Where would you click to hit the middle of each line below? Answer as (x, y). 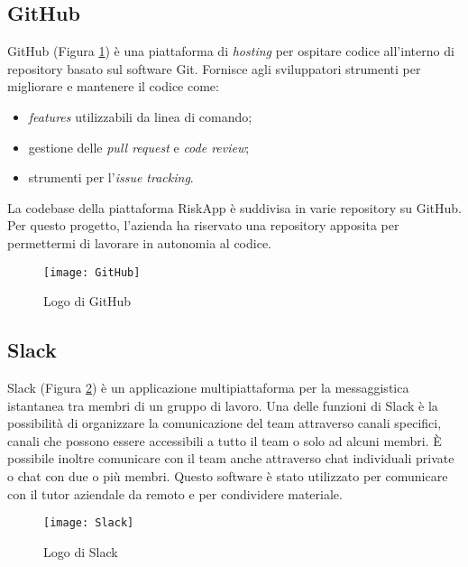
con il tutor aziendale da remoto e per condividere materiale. (175, 493)
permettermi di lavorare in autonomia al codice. (139, 242)
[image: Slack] (89, 523)
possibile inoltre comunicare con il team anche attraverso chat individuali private (231, 458)
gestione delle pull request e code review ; (139, 147)
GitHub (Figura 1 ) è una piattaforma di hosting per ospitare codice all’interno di (231, 51)
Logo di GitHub (87, 301)
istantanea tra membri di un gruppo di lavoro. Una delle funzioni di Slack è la (223, 405)
